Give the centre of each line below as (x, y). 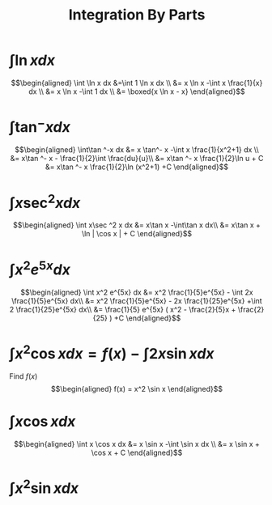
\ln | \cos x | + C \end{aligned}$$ (137, 234)
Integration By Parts (137, 15)
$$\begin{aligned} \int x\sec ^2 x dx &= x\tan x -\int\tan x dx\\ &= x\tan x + (137, 225)
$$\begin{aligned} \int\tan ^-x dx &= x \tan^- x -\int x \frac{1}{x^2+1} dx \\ (137, 150)
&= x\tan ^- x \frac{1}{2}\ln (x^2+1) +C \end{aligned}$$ (137, 167)
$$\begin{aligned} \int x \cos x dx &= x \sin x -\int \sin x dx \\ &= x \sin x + (137, 443)
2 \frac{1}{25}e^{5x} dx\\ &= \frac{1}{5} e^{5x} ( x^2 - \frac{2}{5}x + (123, 309)
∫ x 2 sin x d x (44, 487)
